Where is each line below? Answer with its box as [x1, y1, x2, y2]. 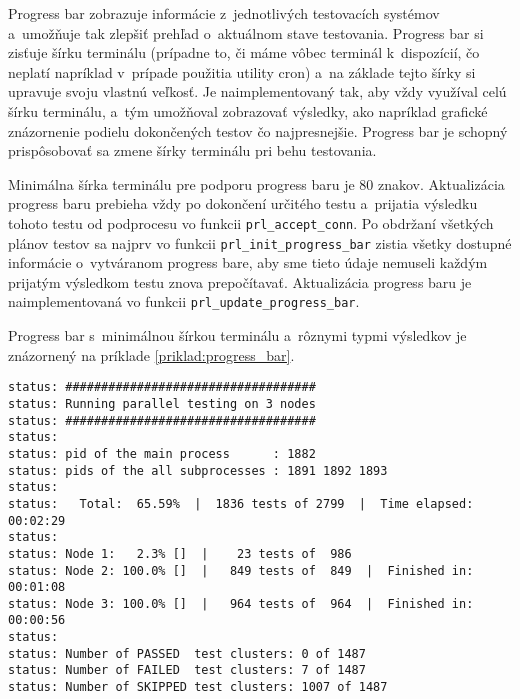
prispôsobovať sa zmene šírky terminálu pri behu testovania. [8, 140, 377, 161]
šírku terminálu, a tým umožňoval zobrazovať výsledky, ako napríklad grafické [8, 100, 488, 121]
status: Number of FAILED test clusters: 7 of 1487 [8, 663, 366, 678]
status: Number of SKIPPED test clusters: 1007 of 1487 [8, 680, 388, 695]
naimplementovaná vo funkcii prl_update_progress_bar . [8, 291, 360, 312]
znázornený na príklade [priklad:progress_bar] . [8, 344, 295, 365]
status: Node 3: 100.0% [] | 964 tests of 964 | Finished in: [8, 596, 474, 611]
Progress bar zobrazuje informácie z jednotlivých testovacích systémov [8, 3, 440, 23]
